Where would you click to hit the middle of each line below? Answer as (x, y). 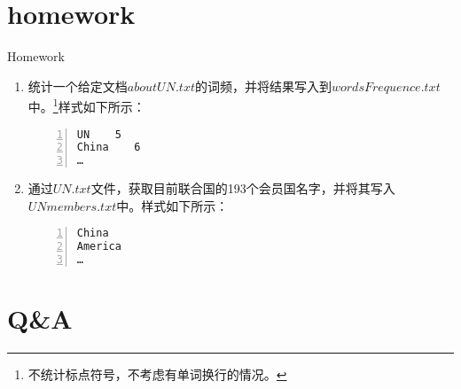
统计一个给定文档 (78, 86)
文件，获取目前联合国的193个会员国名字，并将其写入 (243, 188)
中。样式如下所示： (172, 205)
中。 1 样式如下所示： (86, 105)
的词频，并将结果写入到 (263, 86)
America (99, 247)
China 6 (109, 148)
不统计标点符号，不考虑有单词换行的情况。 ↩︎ (157, 374)
